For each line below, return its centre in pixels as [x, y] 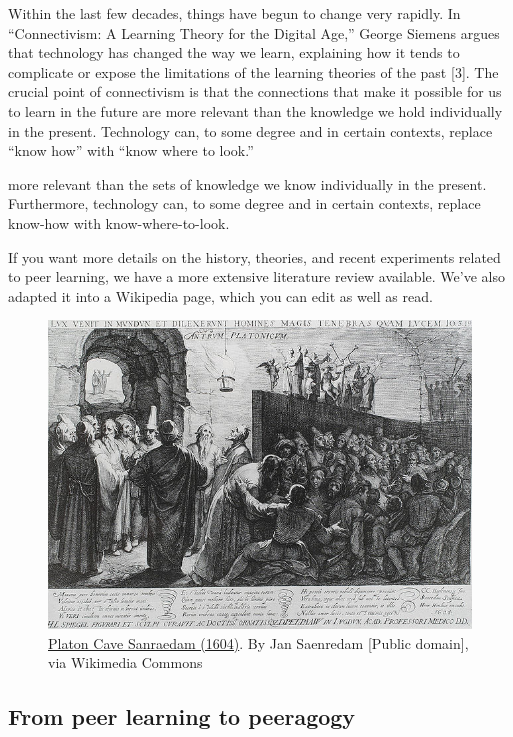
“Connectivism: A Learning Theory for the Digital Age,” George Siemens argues [254, 32]
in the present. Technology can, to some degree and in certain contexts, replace [250, 130]
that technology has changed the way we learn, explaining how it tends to [234, 52]
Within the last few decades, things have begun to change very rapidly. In [234, 13]
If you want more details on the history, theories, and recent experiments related [254, 256]
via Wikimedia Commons [125, 662]
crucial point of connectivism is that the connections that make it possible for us [255, 91]
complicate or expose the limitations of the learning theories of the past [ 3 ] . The [253, 71]
